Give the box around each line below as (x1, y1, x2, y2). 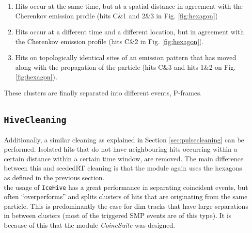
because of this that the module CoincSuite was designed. (4, 219, 175, 230)
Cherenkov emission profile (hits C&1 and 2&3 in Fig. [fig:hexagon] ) (15, 10, 218, 20)
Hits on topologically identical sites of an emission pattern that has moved (15, 52, 236, 62)
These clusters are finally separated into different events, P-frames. (4, 88, 202, 98)
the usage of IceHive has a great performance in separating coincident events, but (4, 182, 248, 192)
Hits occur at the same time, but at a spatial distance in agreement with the (15, 1, 243, 11)
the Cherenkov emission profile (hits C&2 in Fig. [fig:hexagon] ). (15, 36, 204, 46)
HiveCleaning (4, 115, 66, 125)
